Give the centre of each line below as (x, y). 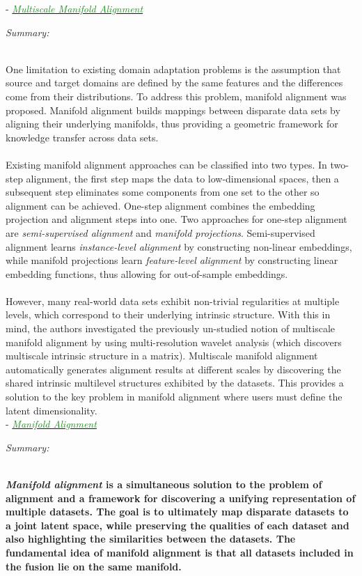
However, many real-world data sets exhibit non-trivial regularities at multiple (173, 301)
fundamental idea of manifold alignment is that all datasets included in (180, 552)
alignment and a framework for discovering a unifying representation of (181, 498)
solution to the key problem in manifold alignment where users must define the (174, 397)
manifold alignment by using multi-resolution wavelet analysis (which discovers (174, 342)
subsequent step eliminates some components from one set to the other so (163, 192)
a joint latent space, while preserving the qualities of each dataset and (178, 525)
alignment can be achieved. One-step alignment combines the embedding (160, 205)
